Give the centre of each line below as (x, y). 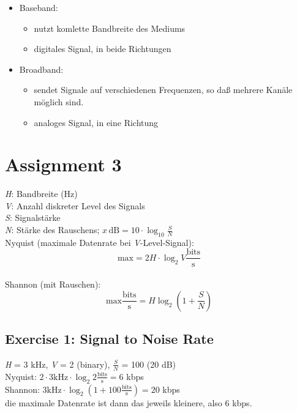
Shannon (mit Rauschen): (53, 284)
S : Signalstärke (33, 218)
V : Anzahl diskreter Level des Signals (75, 205)
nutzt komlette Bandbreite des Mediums (110, 28)
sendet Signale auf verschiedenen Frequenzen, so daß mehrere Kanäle (163, 90)
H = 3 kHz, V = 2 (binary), (58, 364)
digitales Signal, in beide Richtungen (103, 49)
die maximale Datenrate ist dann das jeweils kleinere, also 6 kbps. (129, 402)
